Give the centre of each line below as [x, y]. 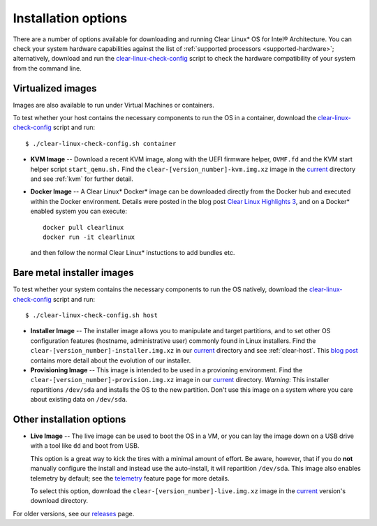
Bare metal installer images [73, 273]
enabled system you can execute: [79, 211]
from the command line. [47, 68]
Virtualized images [55, 88]
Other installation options [69, 419]
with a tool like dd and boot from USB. [85, 446]
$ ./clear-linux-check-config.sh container [101, 144]
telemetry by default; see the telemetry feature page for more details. [130, 478]
